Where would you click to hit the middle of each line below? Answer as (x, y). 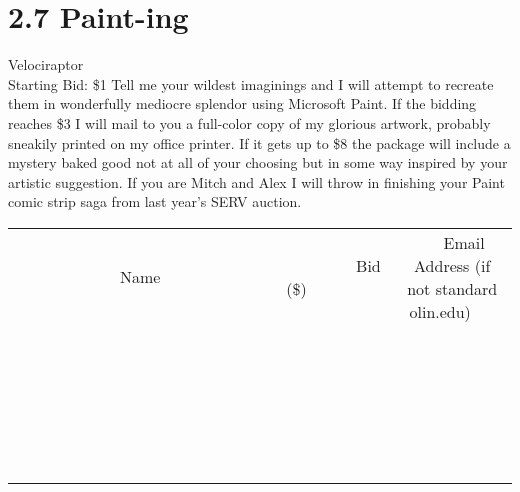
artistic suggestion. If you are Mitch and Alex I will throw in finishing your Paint (256, 181)
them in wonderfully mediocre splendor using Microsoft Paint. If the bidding (242, 103)
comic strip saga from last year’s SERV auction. (155, 201)
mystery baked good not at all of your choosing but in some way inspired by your (258, 162)
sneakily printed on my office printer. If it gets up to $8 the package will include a (259, 142)
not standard (452, 288)
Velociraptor (46, 64)
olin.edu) (440, 311)
